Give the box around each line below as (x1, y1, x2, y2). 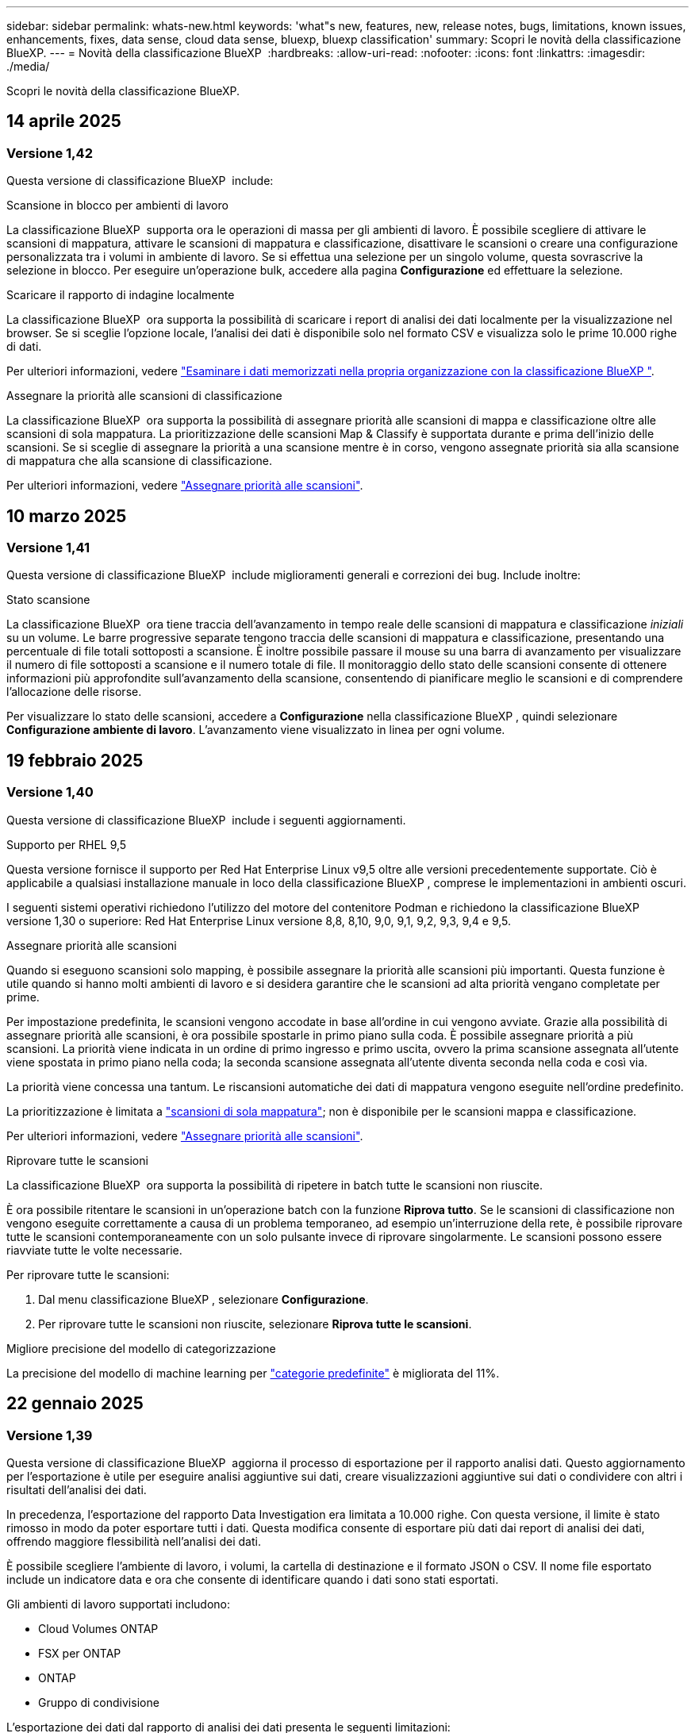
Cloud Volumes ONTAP (38, 1621, 159, 1635)
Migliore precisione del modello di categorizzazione (6, 1341, 276, 1355)
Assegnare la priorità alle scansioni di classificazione (6, 389, 282, 403)
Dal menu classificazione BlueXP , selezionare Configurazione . (38, 1292, 369, 1306)
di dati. (6, 340, 42, 354)
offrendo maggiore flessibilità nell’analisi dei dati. (6, 1534, 261, 1548)
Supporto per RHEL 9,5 (6, 837, 127, 851)
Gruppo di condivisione (38, 1695, 159, 1709)
